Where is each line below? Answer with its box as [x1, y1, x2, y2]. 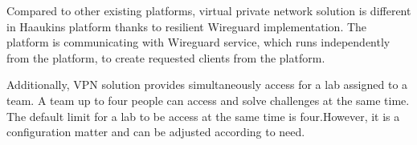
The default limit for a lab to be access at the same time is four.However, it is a [6, 107, 400, 124]
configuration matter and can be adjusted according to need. [6, 123, 305, 140]
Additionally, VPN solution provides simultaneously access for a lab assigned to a [6, 76, 408, 93]
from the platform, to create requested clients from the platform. [6, 49, 325, 66]
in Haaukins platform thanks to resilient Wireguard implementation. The [6, 18, 367, 34]
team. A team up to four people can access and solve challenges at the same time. [6, 91, 410, 108]
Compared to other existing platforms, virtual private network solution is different [6, 2, 411, 18]
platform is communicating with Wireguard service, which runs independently [6, 34, 390, 50]
